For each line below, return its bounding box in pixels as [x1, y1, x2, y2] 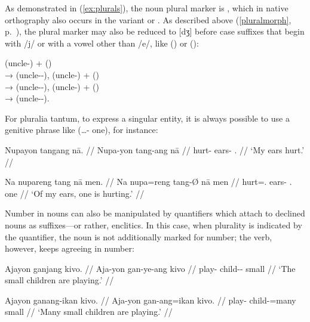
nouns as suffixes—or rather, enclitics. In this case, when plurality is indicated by [5, 218, 302, 231]
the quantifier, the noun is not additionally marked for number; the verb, [5, 230, 272, 243]
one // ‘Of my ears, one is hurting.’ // [5, 187, 145, 199]
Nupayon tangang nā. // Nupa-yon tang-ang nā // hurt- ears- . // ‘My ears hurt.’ [5, 143, 305, 156]
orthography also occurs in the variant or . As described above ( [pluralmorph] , [5, 13, 291, 26]
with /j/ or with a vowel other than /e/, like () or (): [5, 36, 199, 49]
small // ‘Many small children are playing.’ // [5, 305, 173, 318]
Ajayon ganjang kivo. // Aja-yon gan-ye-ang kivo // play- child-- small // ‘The [5, 262, 296, 274]
